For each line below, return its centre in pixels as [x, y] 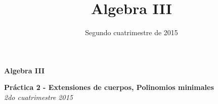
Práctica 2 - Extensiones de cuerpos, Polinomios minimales [109, 87]
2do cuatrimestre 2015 [38, 97]
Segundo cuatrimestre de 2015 [132, 32]
